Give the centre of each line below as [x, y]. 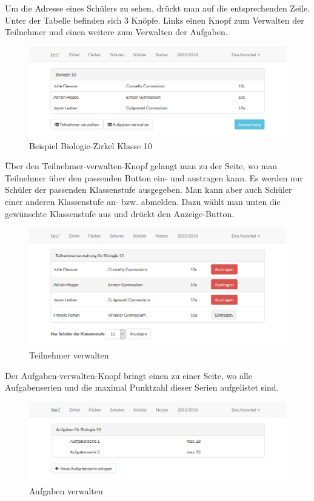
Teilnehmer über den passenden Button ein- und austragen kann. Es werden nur [154, 177]
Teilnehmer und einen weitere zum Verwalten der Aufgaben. [116, 32]
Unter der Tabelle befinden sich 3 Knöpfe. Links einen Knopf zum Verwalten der [155, 20]
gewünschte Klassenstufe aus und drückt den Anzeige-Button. [120, 213]
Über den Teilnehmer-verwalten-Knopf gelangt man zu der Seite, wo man [141, 166]
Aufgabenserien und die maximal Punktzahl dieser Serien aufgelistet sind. [142, 387]
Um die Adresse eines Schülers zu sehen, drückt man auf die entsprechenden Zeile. [158, 8]
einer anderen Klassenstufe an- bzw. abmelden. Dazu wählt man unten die [143, 202]
